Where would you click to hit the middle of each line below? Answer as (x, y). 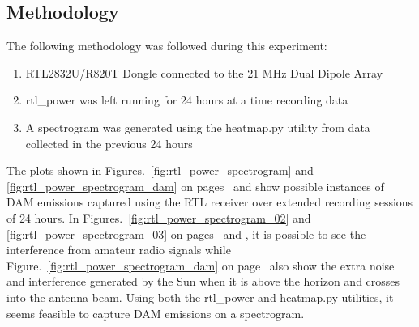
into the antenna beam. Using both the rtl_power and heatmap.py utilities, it (200, 297)
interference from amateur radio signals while (119, 250)
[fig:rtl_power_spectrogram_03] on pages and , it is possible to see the (186, 234)
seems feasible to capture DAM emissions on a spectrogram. (156, 313)
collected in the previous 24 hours (109, 143)
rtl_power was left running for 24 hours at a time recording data (187, 100)
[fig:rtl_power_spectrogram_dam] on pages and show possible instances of (195, 186)
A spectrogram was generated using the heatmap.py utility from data (198, 127)
